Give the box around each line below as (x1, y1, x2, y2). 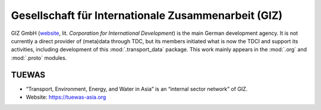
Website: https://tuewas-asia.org (26, 93, 106, 101)
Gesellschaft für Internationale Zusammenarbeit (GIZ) (11, 9, 283, 22)
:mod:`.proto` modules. (11, 54, 67, 62)
